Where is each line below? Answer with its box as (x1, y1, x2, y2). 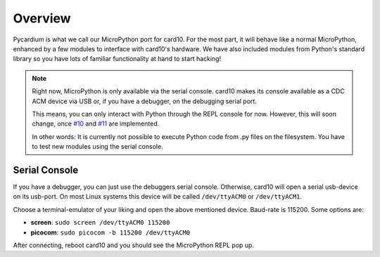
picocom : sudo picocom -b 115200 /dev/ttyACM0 (30, 228, 191, 237)
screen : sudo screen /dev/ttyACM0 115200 (30, 218, 170, 227)
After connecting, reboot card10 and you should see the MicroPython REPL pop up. (13, 241, 255, 249)
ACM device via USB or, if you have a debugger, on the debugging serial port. (32, 97, 257, 105)
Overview (13, 11, 71, 26)
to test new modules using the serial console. (32, 143, 163, 151)
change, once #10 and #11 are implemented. (32, 119, 160, 128)
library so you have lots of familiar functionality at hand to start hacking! (13, 55, 222, 63)
